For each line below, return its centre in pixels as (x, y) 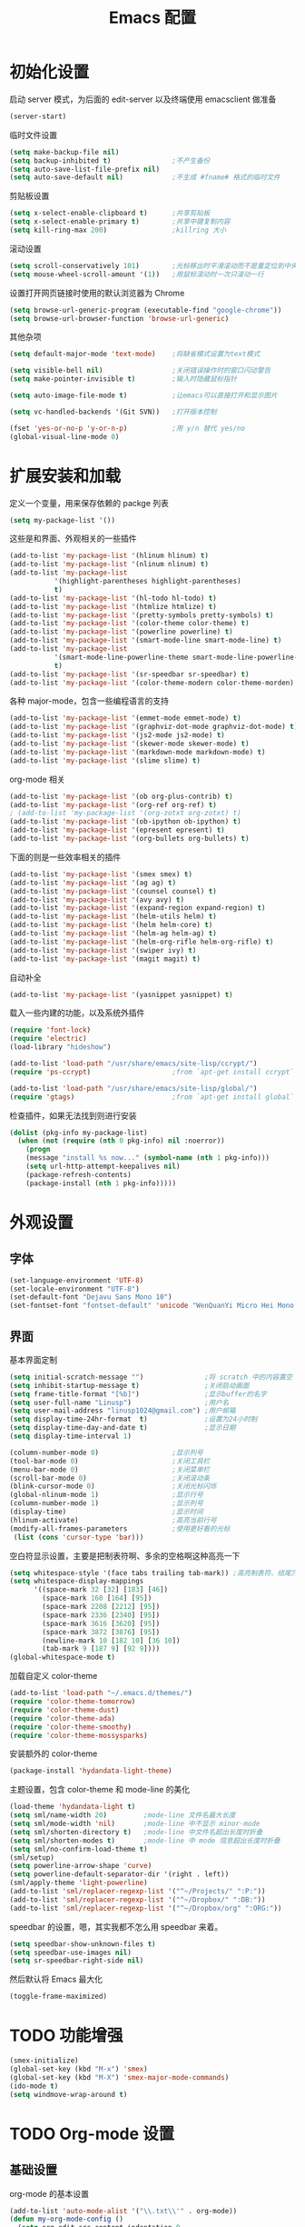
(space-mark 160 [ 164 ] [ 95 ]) (97, 1598)
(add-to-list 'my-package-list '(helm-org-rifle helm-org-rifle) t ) (142, 942)
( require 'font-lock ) (50, 1030)
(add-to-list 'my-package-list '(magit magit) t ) (105, 959)
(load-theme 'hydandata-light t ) (73, 1807)
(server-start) (38, 116)
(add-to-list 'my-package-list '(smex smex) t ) (101, 874)
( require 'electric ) (49, 1039)
